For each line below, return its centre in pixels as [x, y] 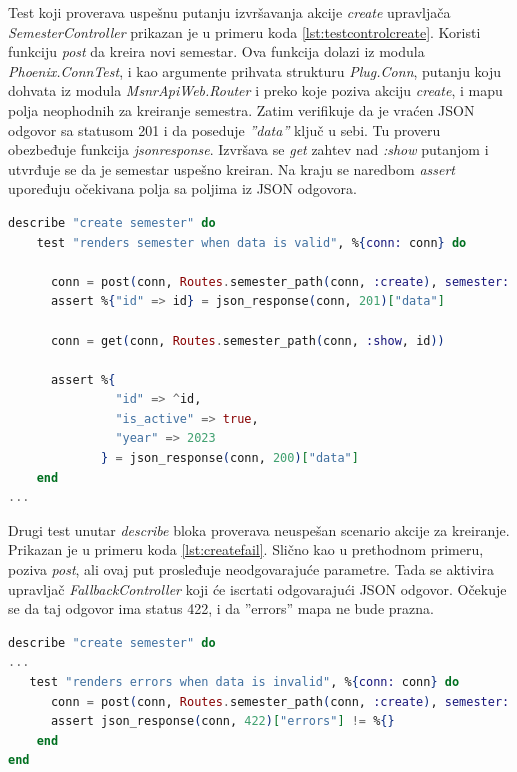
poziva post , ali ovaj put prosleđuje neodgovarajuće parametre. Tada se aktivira [251, 569]
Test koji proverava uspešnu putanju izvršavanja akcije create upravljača [229, 12]
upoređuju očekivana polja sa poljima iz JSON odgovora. [182, 188]
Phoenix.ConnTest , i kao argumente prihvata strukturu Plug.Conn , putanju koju [255, 70]
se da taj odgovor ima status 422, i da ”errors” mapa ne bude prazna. [221, 608]
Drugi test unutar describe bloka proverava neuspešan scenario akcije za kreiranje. [259, 529]
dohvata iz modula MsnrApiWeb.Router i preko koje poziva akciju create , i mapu [255, 90]
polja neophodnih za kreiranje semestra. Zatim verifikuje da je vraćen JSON [241, 109]
